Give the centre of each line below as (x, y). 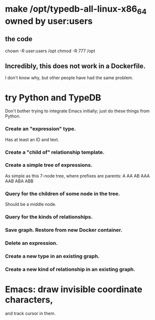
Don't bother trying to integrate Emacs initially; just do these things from (77, 111)
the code (19, 39)
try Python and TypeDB (53, 97)
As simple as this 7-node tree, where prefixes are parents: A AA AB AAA (77, 176)
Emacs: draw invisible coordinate (74, 289)
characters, (29, 300)
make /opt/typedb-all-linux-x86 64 (76, 10)
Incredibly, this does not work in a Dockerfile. (75, 66)
